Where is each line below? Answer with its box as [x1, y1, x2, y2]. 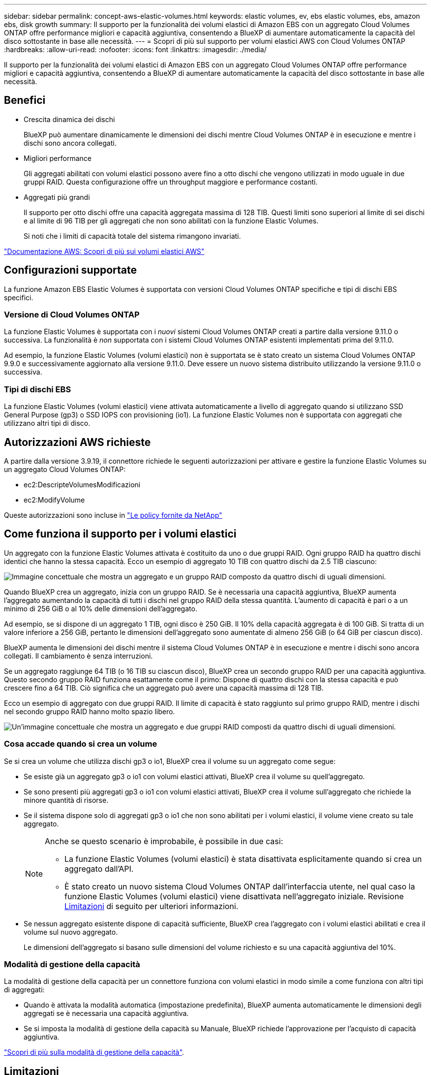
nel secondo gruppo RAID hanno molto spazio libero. [4, 707, 175, 716]
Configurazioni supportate [4, 264, 137, 277]
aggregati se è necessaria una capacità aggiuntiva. [24, 1009, 189, 1018]
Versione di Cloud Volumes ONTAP [4, 310, 140, 320]
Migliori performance [24, 154, 92, 162]
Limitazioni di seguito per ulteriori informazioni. [64, 901, 239, 911]
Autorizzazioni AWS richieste [4, 436, 151, 448]
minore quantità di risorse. [24, 795, 109, 804]
